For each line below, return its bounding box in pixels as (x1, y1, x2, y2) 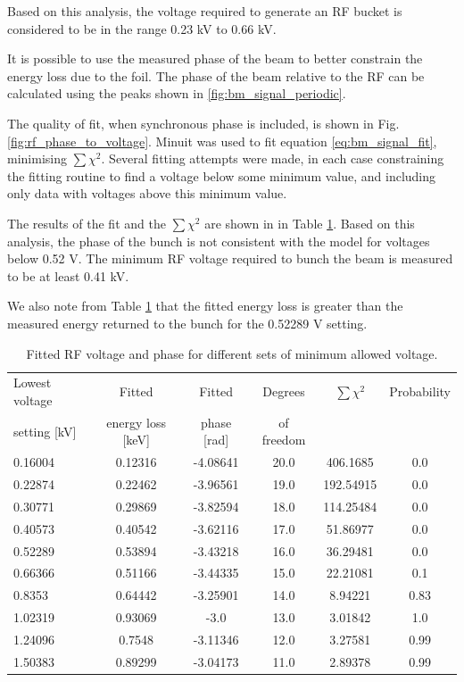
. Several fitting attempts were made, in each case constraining (101, 149, 444, 168)
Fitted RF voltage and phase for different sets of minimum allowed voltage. (26, 344, 438, 362)
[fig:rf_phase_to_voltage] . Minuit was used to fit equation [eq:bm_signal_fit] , (7, 131, 437, 150)
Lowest (13, 373, 52, 392)
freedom (261, 430, 306, 449)
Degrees (262, 382, 305, 401)
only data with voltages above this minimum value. (7, 184, 287, 203)
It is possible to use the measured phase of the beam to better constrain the (7, 49, 423, 68)
